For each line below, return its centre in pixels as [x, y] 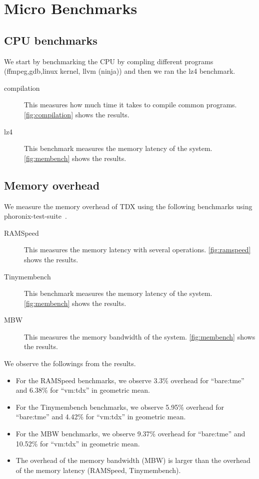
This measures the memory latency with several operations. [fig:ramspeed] [137, 250]
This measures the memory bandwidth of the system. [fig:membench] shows [140, 336]
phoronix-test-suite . [35, 216]
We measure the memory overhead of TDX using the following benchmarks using [128, 206]
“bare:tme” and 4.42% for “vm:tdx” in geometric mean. [101, 417]
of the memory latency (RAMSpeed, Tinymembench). [98, 470]
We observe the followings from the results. [70, 363]
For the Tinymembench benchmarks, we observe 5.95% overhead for [120, 407]
